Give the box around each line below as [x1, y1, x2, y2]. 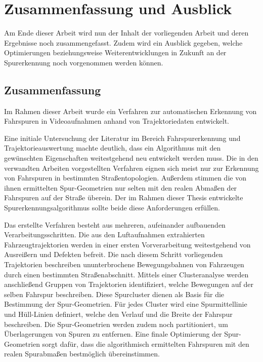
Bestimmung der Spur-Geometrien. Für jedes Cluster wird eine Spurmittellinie [4, 299, 247, 309]
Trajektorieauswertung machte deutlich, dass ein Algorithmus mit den [4, 142, 221, 153]
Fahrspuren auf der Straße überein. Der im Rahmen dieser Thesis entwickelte [4, 192, 243, 203]
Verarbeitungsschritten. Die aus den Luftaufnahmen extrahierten [4, 229, 205, 240]
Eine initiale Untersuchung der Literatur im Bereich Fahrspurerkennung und [4, 132, 241, 143]
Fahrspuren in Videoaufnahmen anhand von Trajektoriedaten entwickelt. [4, 116, 230, 126]
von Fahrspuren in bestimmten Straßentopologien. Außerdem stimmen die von [4, 172, 246, 183]
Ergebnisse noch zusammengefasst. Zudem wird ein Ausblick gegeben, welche [4, 37, 243, 48]
